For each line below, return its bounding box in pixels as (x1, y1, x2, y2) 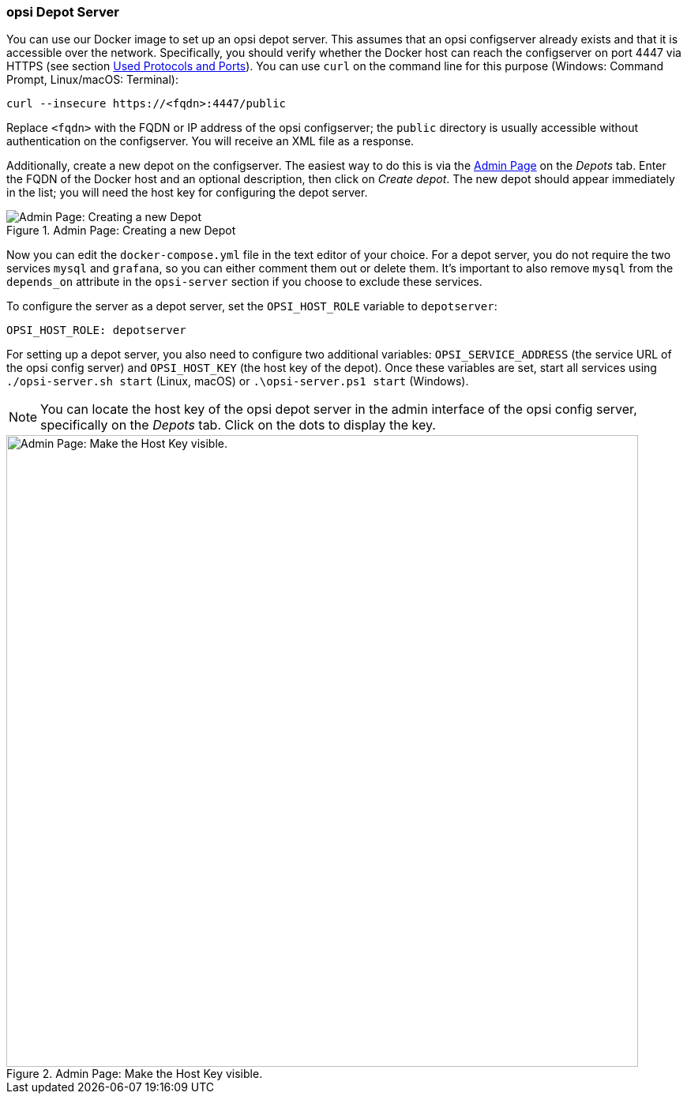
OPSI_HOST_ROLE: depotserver (6, 324, 186, 337)
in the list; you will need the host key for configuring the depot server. (6, 186, 368, 200)
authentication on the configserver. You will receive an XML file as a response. (6, 134, 415, 148)
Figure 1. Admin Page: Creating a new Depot (6, 223, 236, 238)
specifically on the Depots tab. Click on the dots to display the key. (40, 417, 436, 434)
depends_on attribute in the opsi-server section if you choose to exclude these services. (6, 275, 482, 289)
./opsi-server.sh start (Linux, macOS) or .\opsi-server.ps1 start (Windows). (6, 374, 469, 389)
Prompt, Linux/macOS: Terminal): (6, 73, 178, 87)
